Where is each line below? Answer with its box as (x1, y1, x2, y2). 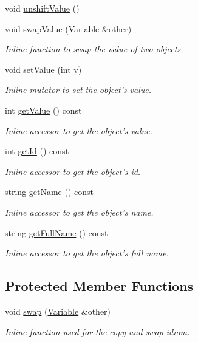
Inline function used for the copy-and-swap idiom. (5, 325, 190, 338)
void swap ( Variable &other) (5, 304, 111, 317)
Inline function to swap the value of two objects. (5, 43, 183, 55)
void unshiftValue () (5, 2, 80, 14)
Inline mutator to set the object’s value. (5, 83, 152, 96)
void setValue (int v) (5, 63, 82, 75)
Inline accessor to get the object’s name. (5, 205, 154, 218)
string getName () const (5, 185, 94, 198)
